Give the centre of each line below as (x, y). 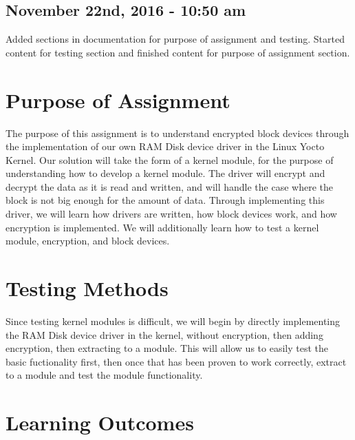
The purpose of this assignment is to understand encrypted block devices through (177, 133)
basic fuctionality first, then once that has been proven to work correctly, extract (176, 361)
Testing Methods (87, 288)
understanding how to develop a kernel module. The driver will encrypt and (165, 173)
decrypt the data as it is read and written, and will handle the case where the (169, 186)
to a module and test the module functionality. (104, 375)
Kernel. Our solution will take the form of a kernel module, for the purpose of (170, 159)
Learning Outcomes (100, 422)
